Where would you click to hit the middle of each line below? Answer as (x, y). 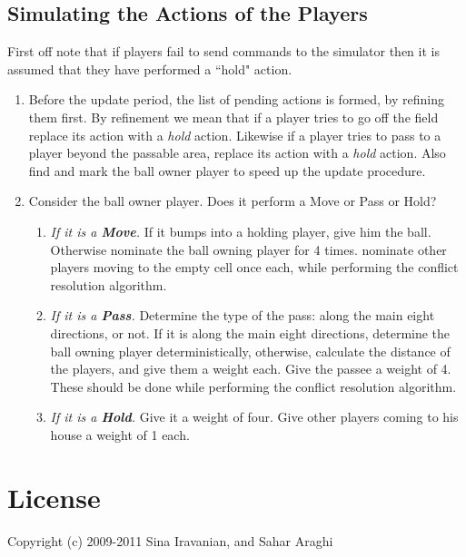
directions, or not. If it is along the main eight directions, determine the (250, 332)
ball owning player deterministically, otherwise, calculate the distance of (250, 351)
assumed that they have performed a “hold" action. (150, 68)
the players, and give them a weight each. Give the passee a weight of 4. (251, 369)
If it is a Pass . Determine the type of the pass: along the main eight (243, 315)
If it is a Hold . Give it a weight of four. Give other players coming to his (254, 417)
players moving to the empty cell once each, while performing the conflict (254, 267)
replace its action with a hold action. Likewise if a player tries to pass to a (235, 135)
